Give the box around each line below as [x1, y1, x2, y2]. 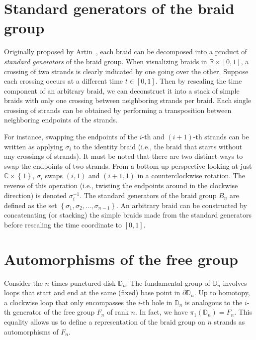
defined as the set [4, 200, 57, 210]
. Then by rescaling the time [155, 76, 242, 86]
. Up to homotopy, [194, 287, 250, 298]
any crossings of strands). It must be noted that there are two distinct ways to [4, 151, 243, 161]
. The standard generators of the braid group [80, 190, 217, 200]
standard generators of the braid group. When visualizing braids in [4, 56, 207, 66]
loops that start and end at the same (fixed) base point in [4, 287, 180, 298]
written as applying [4, 141, 63, 151]
